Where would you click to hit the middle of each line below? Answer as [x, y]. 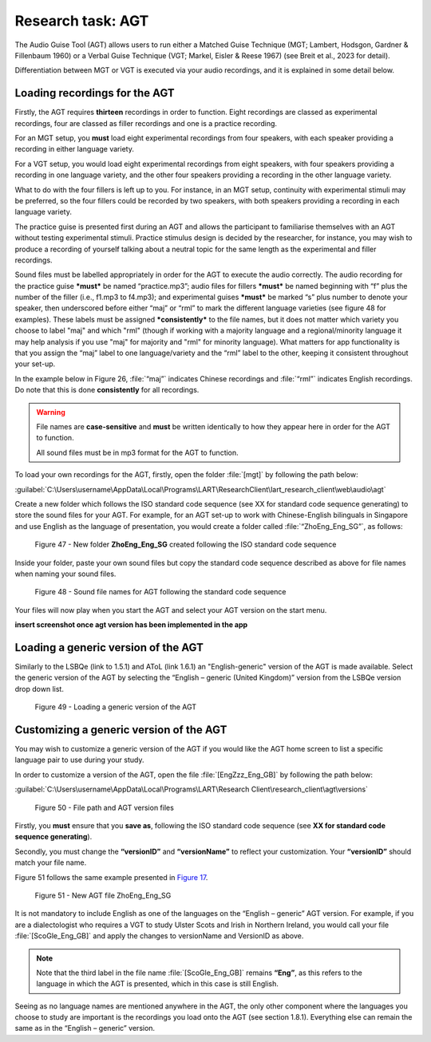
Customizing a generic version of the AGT [121, 730]
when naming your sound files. [65, 574]
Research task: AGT [82, 21]
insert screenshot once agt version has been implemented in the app [131, 625]
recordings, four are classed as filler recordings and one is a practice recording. [146, 123]
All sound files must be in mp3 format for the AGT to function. [137, 452]
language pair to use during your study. [79, 760]
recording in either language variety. [75, 149]
